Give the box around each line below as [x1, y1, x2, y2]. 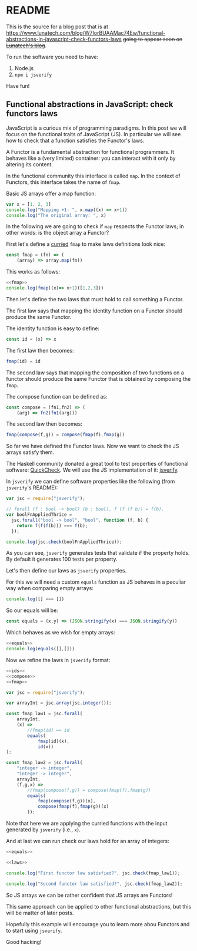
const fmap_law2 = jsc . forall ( [6, 760, 83, 766]
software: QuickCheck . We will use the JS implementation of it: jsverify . [6, 466, 179, 473]
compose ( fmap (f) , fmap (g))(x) [37, 804, 109, 809]
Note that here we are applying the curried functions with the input [6, 820, 168, 827]
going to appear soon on [122, 35, 183, 42]
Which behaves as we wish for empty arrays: [6, 629, 115, 636]
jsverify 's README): [6, 484, 58, 491]
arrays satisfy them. [6, 449, 55, 456]
